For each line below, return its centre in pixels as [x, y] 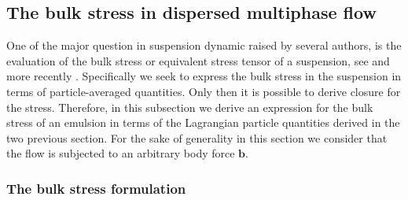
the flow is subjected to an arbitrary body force [121, 153]
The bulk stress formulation [96, 188]
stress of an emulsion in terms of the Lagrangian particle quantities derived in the [203, 122]
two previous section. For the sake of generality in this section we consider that [197, 137]
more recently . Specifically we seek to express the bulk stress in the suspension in [204, 76]
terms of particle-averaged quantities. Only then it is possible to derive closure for [204, 91]
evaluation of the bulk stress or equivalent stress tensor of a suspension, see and [198, 60]
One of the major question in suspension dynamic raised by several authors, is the [204, 45]
